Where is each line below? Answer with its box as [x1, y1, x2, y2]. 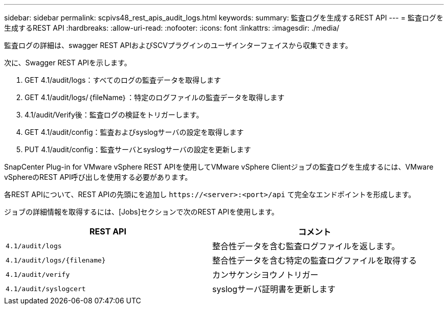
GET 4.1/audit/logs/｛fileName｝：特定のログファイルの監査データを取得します [25, 93, 285, 102]
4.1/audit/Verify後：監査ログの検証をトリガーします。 [25, 110, 204, 119]
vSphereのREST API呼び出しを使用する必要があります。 [4, 173, 192, 181]
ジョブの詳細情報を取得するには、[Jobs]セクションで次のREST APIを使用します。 [4, 207, 279, 216]
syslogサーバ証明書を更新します [212, 284, 336, 294]
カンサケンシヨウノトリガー [212, 270, 319, 280]
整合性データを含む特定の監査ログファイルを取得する [212, 255, 417, 266]
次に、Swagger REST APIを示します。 [4, 58, 131, 67]
